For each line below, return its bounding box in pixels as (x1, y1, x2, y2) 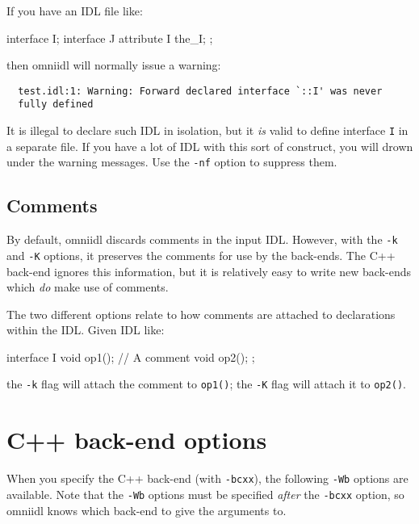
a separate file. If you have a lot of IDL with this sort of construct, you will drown (6, 137, 413, 154)
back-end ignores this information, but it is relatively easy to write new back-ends (6, 262, 412, 279)
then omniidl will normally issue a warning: (6, 57, 221, 73)
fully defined (18, 99, 94, 111)
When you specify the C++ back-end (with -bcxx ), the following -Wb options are (6, 470, 409, 487)
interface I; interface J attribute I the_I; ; (6, 29, 213, 46)
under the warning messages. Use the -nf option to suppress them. (6, 153, 337, 170)
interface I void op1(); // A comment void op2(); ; (6, 348, 255, 365)
